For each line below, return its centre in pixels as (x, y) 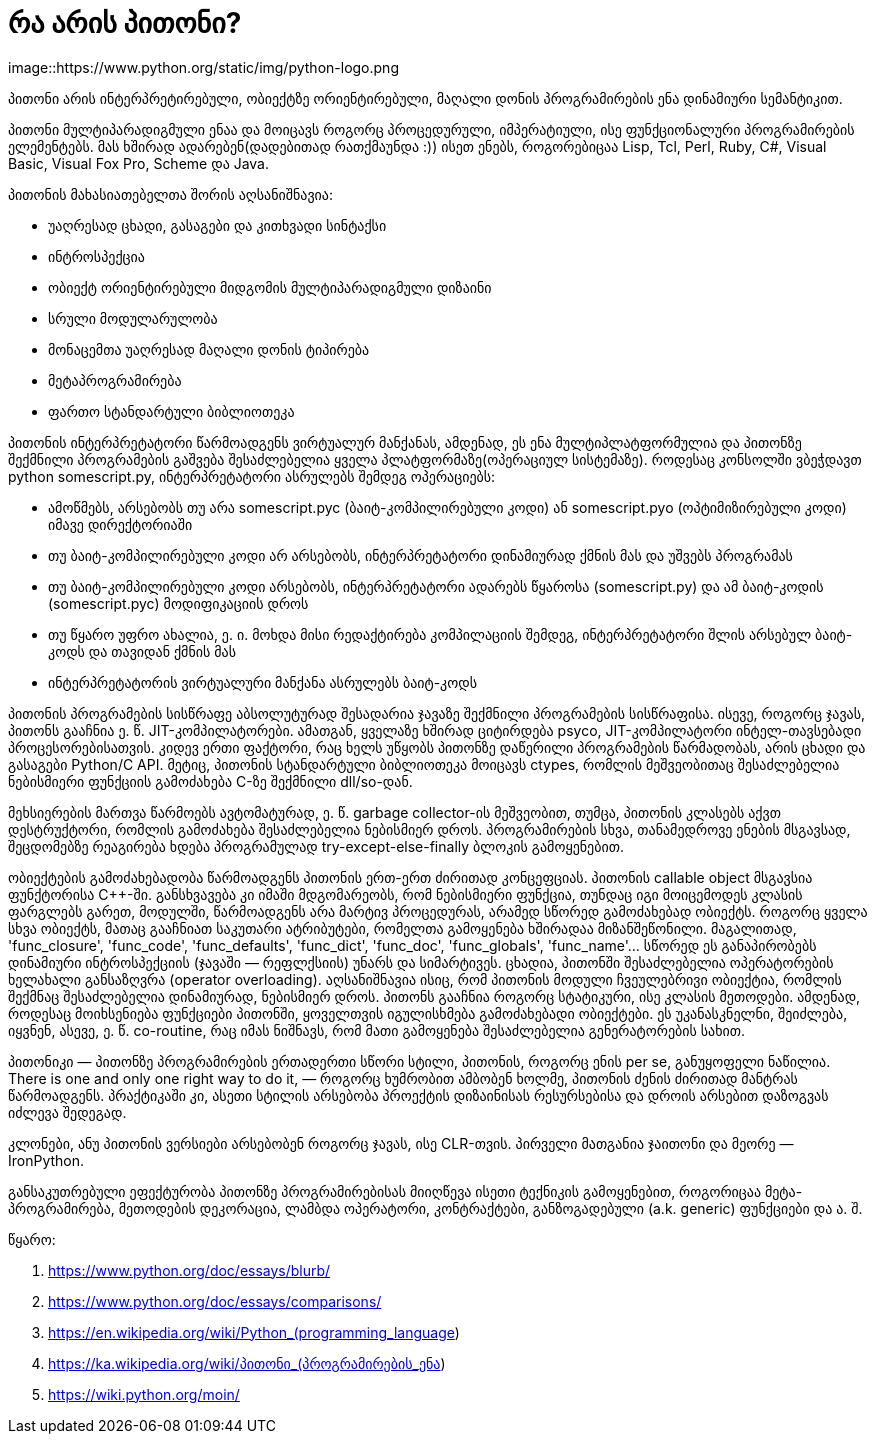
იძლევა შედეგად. (67, 1112)
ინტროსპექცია (96, 256)
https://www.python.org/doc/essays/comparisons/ (215, 1301)
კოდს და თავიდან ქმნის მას (142, 651)
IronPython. (46, 1160)
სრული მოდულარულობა (133, 318)
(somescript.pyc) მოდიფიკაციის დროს (178, 603)
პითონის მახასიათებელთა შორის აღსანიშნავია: (170, 194)
